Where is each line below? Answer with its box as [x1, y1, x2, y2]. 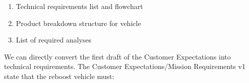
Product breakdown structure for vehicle [16, 17, 141, 28]
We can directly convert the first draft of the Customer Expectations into [4, 51, 231, 61]
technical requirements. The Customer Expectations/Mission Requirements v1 [4, 61, 245, 71]
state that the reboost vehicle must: [4, 70, 114, 81]
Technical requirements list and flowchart [16, 1, 143, 11]
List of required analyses [16, 34, 92, 45]
